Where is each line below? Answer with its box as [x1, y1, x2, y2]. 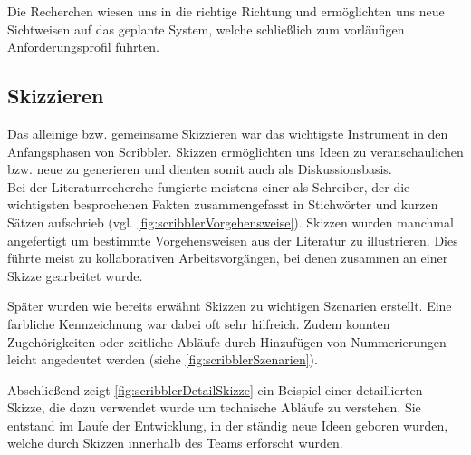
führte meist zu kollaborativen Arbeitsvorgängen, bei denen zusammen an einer [7, 248, 448, 267]
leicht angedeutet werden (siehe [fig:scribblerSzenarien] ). [7, 350, 318, 369]
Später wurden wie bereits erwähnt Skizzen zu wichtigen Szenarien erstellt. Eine [7, 296, 452, 315]
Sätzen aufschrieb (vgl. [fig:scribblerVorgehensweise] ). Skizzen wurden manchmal [7, 212, 454, 231]
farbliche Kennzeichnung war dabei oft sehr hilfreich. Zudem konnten [7, 314, 390, 333]
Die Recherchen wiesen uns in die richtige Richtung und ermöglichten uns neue [7, 2, 445, 20]
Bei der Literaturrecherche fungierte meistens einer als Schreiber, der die [7, 177, 410, 196]
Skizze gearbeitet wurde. [7, 266, 143, 285]
